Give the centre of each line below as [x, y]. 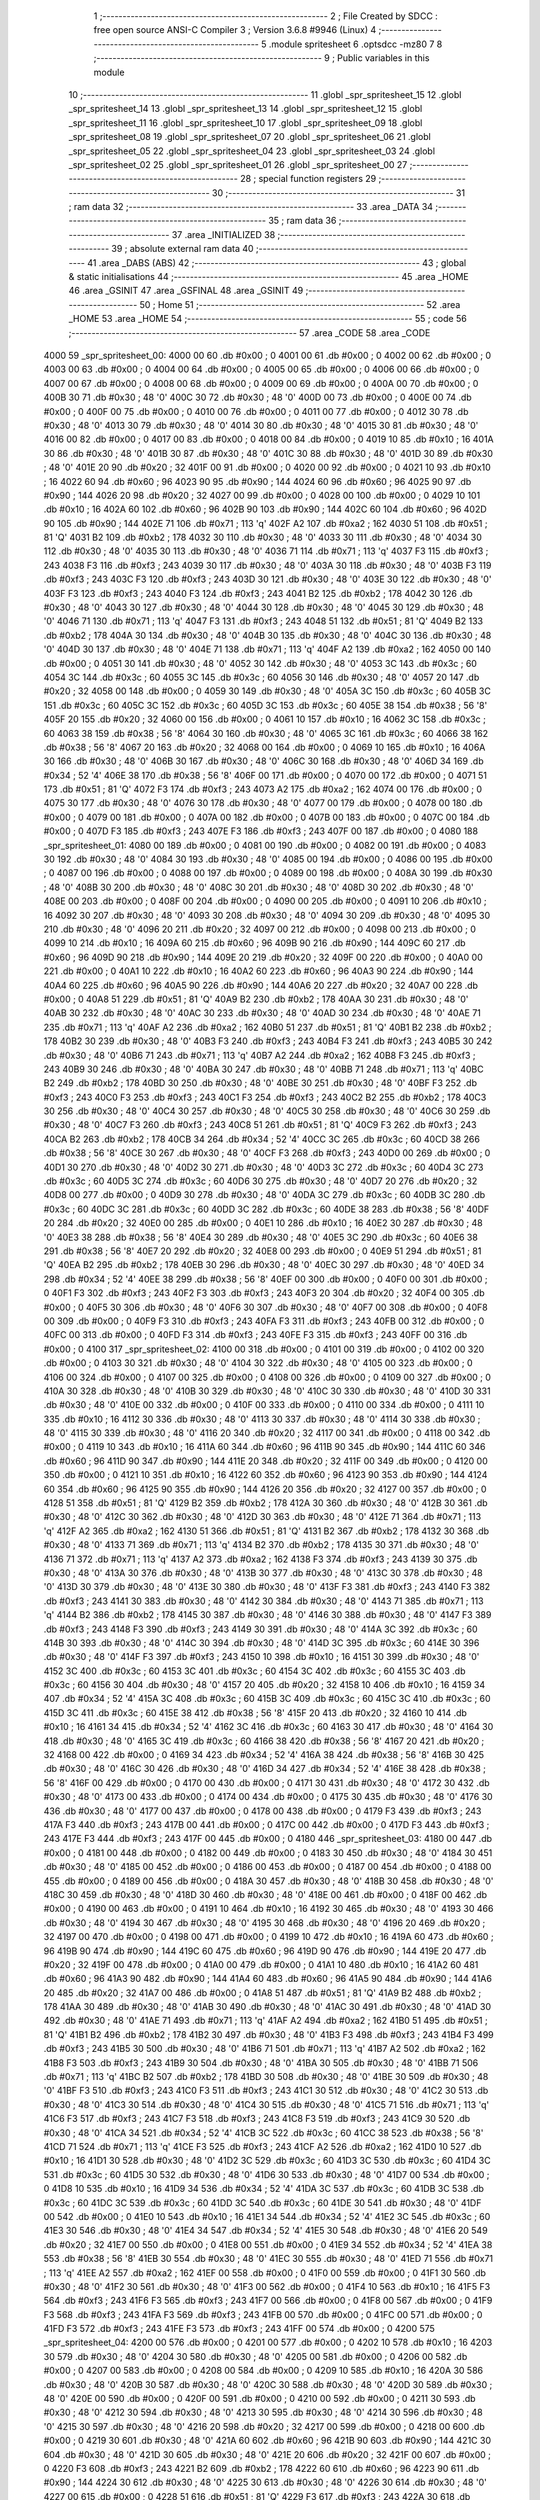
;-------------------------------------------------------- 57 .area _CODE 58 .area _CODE [249, 332]
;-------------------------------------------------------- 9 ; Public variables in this [261, 58]
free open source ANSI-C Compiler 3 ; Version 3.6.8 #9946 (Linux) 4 [235, 30]
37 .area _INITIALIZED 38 [223, 234]
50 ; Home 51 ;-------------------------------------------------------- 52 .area [300, 304]
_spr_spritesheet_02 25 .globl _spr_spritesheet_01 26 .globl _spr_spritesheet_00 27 [238, 164]
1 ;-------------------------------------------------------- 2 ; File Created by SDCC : [266, 16]
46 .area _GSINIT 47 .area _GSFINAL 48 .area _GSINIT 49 [186, 291]
